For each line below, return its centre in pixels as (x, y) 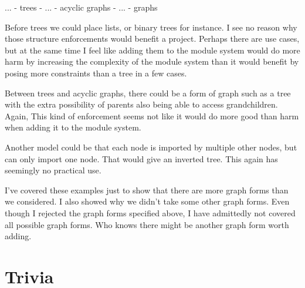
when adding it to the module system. (73, 127)
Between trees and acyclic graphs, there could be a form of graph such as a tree (148, 93)
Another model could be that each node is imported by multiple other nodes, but (151, 147)
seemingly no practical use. (53, 170)
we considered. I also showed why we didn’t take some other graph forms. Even (147, 201)
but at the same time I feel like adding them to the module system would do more (152, 50)
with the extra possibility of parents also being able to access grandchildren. (141, 104)
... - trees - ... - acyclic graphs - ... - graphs (81, 7)
